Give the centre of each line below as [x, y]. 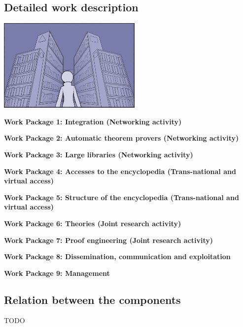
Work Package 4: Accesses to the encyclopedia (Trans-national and [120, 171]
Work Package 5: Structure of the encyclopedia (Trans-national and [121, 197]
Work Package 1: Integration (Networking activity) [93, 121]
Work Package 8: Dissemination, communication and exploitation [117, 256]
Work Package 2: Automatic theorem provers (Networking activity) [121, 138]
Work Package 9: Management [57, 273]
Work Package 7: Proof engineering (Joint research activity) [109, 240]
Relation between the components [92, 299]
